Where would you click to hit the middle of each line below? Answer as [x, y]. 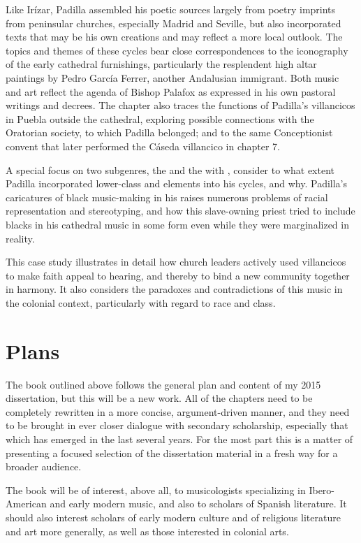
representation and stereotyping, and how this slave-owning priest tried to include [180, 211]
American [26, 504]
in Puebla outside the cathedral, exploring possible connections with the [160, 118]
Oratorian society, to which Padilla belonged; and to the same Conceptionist [169, 132]
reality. [20, 238]
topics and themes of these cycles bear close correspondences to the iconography [177, 50]
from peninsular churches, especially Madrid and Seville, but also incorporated [174, 23]
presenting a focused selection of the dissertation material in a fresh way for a [172, 453]
